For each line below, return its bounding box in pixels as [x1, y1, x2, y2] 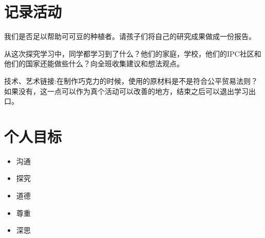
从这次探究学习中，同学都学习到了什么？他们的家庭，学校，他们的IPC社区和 [4, 48, 261, 59]
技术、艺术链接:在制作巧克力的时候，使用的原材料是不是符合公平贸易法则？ [4, 75, 258, 86]
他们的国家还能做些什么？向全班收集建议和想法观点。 [4, 58, 184, 69]
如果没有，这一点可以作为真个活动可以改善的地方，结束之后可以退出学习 [4, 85, 249, 96]
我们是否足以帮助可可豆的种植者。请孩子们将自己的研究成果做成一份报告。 [4, 31, 256, 42]
